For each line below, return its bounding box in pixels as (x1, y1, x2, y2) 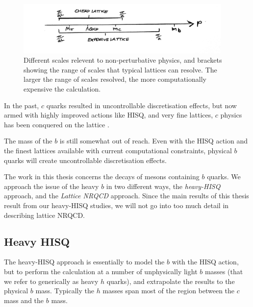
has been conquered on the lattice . (4, 119, 109, 129)
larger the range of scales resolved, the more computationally (24, 74, 206, 84)
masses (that (204, 266, 243, 276)
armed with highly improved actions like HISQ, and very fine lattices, (4, 110, 213, 120)
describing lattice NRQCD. (4, 210, 85, 220)
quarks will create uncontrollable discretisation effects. (4, 155, 167, 165)
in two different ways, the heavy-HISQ (106, 181, 221, 191)
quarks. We (207, 171, 241, 182)
